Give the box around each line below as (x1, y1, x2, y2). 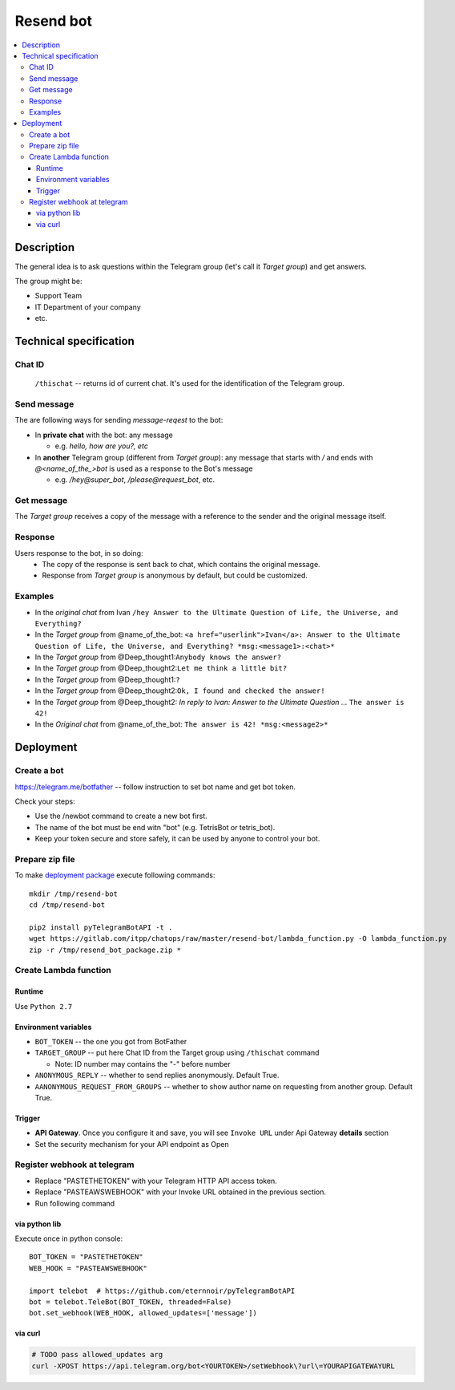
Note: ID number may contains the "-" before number (54, 1059, 232, 1068)
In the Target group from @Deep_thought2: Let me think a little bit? (34, 663, 288, 673)
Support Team (34, 291, 83, 301)
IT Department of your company (34, 302, 142, 312)
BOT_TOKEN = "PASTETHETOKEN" (29, 1252, 143, 1262)
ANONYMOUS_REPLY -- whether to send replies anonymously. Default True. (34, 1071, 280, 1080)
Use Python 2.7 (14, 1001, 73, 1011)
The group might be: (14, 277, 83, 286)
